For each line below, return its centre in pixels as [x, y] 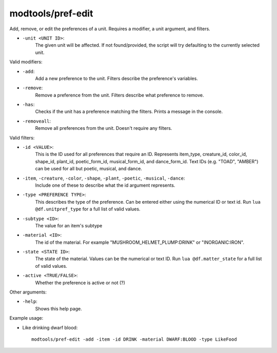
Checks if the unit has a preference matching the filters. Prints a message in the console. [129, 112]
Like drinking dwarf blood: [50, 327]
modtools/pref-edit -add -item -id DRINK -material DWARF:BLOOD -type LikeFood [134, 339]
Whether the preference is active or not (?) [80, 283]
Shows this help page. [58, 308]
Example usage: [26, 318]
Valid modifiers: [26, 62]
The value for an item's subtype [69, 225]
